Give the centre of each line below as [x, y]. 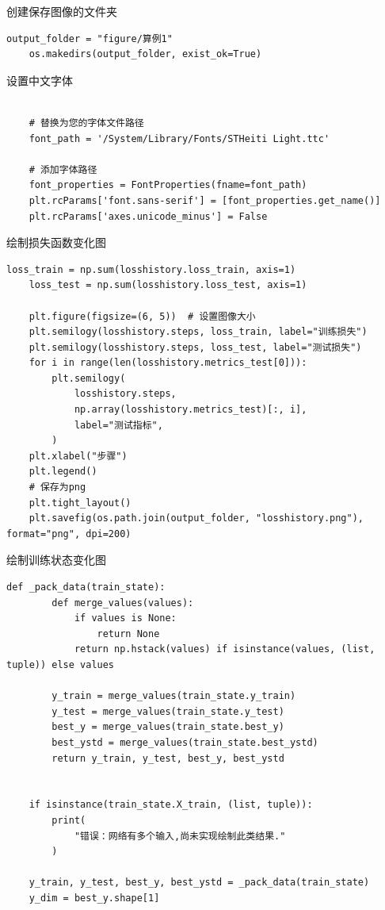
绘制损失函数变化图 [56, 242]
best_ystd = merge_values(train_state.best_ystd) [185, 742]
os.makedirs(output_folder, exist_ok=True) [145, 54]
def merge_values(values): [123, 603]
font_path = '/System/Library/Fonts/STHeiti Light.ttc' [179, 138]
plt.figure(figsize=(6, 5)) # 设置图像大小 [142, 316]
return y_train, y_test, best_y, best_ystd [168, 758]
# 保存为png [57, 488]
